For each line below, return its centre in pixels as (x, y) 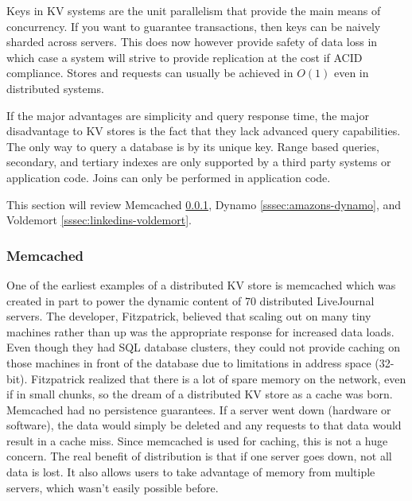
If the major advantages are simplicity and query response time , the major (188, 115)
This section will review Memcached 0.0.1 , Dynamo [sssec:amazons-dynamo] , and (204, 204)
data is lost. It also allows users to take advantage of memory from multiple (191, 472)
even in (351, 73)
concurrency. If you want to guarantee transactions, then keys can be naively (194, 26)
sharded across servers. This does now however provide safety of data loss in (192, 42)
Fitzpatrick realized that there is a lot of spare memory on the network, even (219, 378)
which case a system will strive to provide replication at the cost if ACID (185, 57)
